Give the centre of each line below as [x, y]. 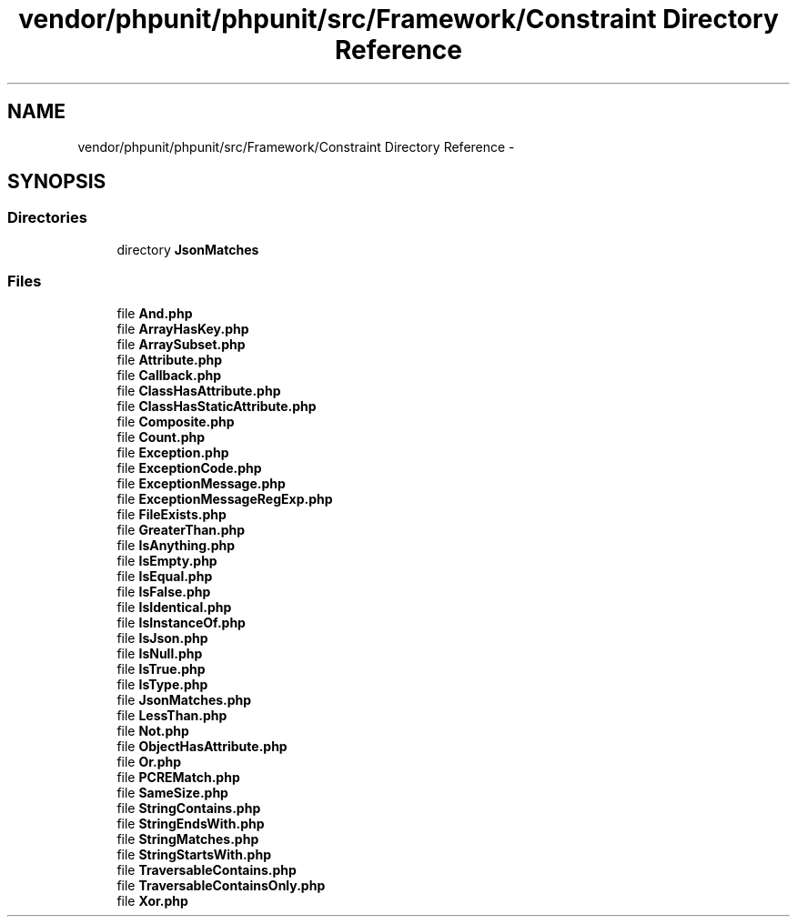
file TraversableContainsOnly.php [221, 885]
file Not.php [153, 730]
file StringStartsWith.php [194, 854]
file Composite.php [176, 421]
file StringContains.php [189, 808]
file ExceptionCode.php [189, 467]
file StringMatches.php [188, 839]
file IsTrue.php [161, 668]
